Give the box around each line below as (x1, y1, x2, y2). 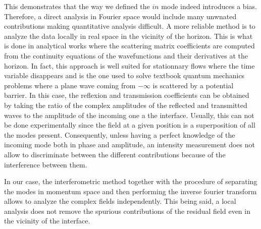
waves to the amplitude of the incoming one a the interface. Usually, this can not (4, 109, 254, 120)
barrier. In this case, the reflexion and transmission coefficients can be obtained (4, 90, 249, 100)
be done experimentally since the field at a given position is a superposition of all (4, 120, 255, 130)
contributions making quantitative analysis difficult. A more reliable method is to (4, 21, 255, 31)
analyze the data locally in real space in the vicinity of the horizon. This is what (4, 30, 253, 41)
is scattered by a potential (152, 80, 234, 90)
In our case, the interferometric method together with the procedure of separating (4, 176, 257, 187)
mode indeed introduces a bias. (161, 1, 257, 11)
